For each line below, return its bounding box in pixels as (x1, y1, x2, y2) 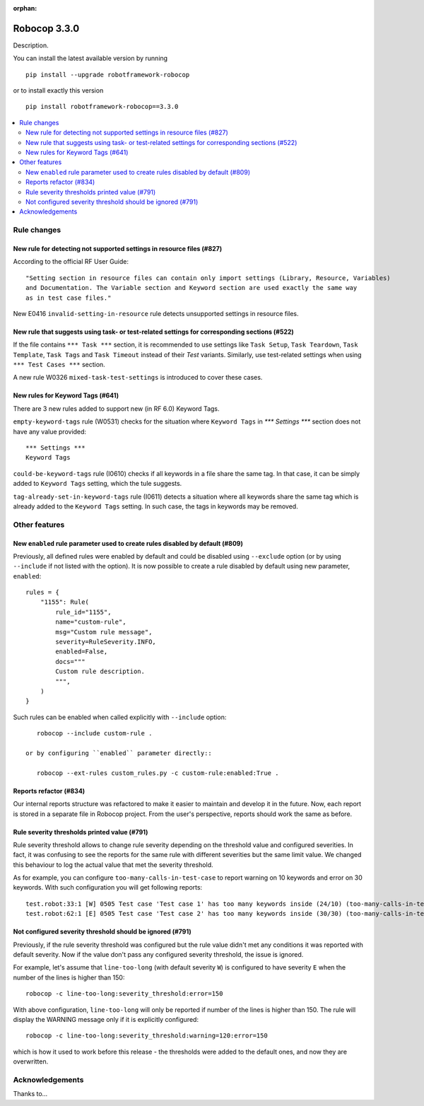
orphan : (13, 4, 37, 12)
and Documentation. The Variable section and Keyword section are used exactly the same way (25, 284, 358, 292)
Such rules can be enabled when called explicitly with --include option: (13, 713, 227, 721)
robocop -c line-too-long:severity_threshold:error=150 (25, 990, 223, 998)
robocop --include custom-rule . (36, 729, 153, 738)
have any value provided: (13, 427, 87, 436)
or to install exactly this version (13, 86, 104, 95)
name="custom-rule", (55, 618, 126, 626)
